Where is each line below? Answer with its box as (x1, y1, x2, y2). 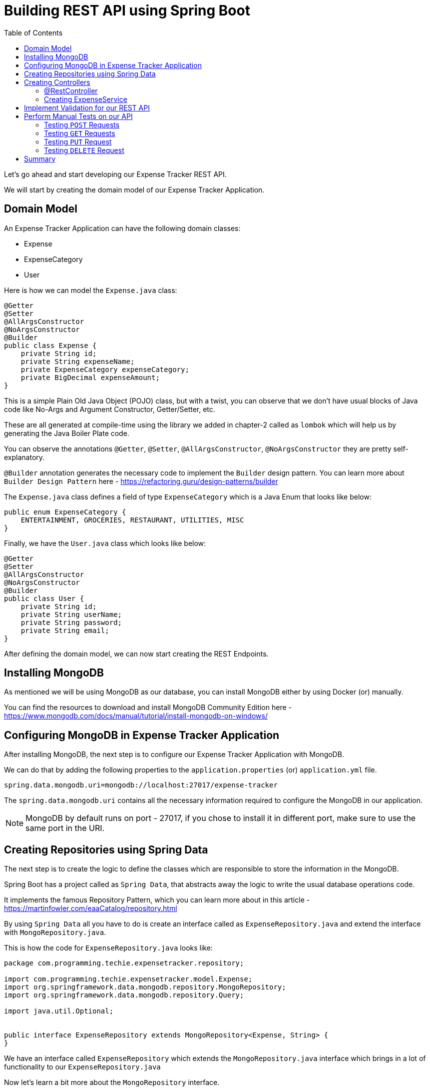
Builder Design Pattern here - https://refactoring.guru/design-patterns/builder (4, 476, 278, 485)
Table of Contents (4, 28, 63, 37)
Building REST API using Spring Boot (4, 2, 250, 19)
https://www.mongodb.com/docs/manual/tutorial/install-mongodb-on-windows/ (4, 711, 268, 720)
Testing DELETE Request (44, 145, 124, 154)
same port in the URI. (25, 823, 105, 833)
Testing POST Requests (44, 120, 120, 129)
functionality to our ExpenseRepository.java (4, 1062, 161, 1071)
